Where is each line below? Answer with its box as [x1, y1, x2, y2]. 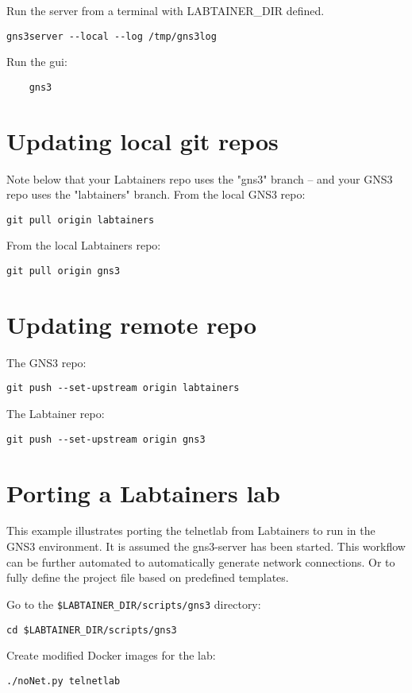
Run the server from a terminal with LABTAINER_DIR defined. [6, 2, 325, 18]
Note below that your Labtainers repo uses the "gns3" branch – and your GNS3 [6, 170, 393, 187]
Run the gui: [6, 53, 67, 70]
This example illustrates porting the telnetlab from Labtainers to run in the [6, 522, 375, 539]
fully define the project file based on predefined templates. [6, 569, 289, 586]
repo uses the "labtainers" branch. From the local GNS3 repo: [6, 186, 306, 203]
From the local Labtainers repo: [6, 237, 161, 254]
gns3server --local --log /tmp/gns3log [6, 30, 217, 42]
